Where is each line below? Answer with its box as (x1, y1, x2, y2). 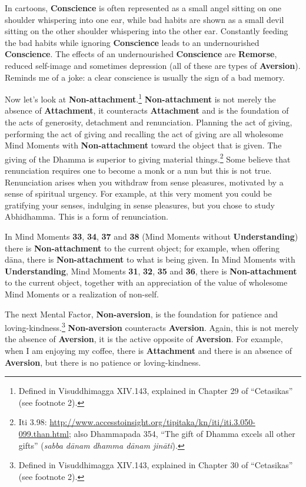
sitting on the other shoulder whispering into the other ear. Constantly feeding (5, 25, 288, 37)
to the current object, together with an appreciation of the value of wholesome (5, 276, 288, 289)
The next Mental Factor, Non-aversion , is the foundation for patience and (5, 307, 278, 320)
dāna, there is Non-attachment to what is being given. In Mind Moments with (5, 253, 295, 266)
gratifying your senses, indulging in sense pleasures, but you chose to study (5, 198, 275, 211)
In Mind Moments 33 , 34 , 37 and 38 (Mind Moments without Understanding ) (5, 230, 298, 242)
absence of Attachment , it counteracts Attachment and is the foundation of (5, 104, 289, 117)
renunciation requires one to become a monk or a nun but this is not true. (5, 164, 272, 177)
